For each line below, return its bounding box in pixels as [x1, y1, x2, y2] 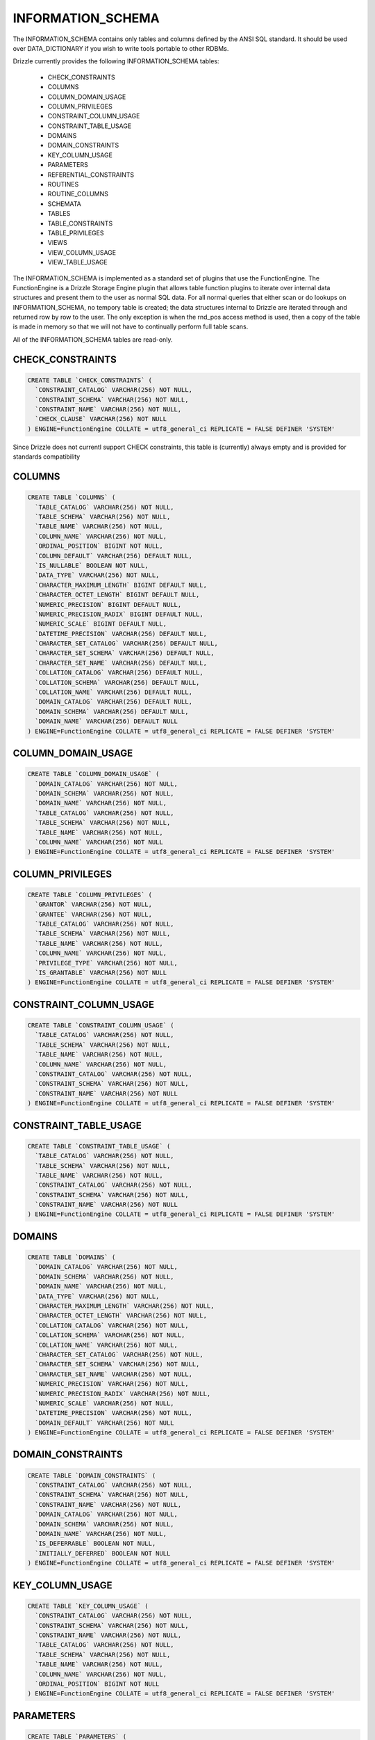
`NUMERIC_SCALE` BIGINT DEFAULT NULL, [35, 620, 167, 628]
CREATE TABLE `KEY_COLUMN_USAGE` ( [27, 1601, 149, 1610]
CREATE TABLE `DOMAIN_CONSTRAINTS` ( [27, 1471, 156, 1479]
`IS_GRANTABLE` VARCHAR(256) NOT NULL [35, 969, 167, 977]
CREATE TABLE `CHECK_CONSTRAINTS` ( [27, 376, 153, 384]
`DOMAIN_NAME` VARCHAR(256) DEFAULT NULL [35, 718, 178, 725]
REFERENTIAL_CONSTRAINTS [47, 171, 135, 179]
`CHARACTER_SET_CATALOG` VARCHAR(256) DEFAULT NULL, [35, 640, 218, 647]
